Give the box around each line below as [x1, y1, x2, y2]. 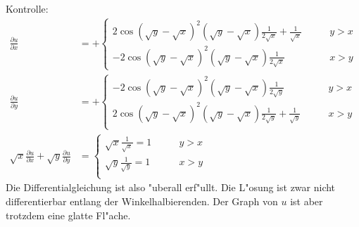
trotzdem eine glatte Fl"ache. [6, 207, 131, 222]
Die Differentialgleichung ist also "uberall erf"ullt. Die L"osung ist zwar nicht [6, 180, 336, 195]
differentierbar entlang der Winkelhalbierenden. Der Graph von [6, 193, 278, 208]
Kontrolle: [6, 1, 49, 15]
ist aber [290, 193, 323, 208]
